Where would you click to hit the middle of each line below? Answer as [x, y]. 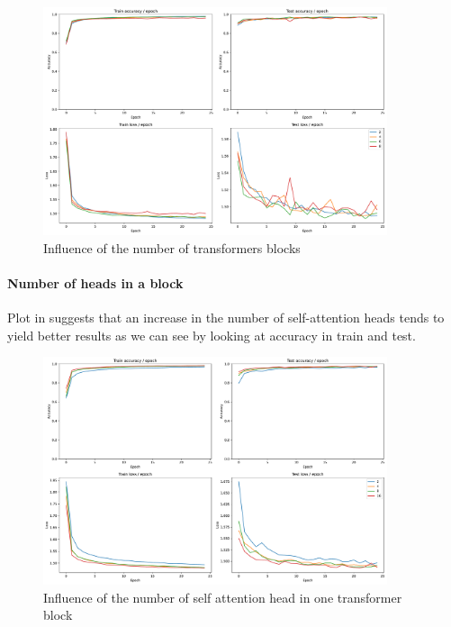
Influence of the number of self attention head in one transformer [223, 597]
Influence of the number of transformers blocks [172, 247]
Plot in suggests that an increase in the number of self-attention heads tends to [226, 317]
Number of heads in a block [95, 282]
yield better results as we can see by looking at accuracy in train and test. [212, 335]
